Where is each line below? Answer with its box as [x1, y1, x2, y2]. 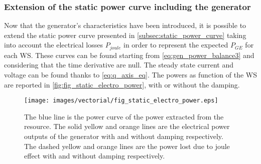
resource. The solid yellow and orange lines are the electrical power [24, 121, 230, 131]
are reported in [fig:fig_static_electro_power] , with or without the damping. [4, 79, 240, 89]
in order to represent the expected [123, 39, 228, 50]
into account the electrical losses [4, 39, 103, 50]
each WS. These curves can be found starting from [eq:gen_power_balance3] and [4, 49, 254, 60]
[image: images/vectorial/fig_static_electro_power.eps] [24, 97, 218, 104]
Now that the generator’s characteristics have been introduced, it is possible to [4, 20, 246, 30]
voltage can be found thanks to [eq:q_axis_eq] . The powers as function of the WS [4, 69, 257, 80]
